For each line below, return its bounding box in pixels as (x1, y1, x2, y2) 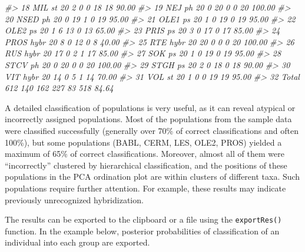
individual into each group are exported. (5, 236, 150, 248)
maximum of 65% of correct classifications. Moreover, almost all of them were (5, 147, 284, 160)
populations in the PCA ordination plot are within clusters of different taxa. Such (5, 170, 300, 183)
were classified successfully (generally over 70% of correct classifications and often (5, 124, 299, 136)
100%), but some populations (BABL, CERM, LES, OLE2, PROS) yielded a (5, 136, 282, 148)
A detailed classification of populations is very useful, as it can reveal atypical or (5, 101, 296, 113)
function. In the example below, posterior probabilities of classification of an (5, 224, 280, 237)
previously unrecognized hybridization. (5, 193, 144, 206)
